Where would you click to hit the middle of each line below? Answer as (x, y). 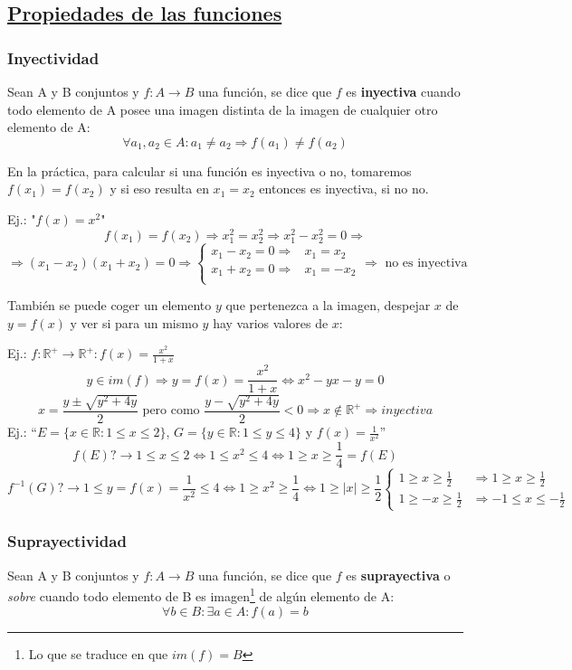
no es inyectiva (426, 264)
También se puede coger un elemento (110, 305)
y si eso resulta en (159, 189)
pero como (171, 411)
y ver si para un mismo (134, 322)
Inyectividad (53, 57)
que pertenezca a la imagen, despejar (328, 305)
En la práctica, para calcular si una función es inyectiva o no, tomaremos (210, 170)
